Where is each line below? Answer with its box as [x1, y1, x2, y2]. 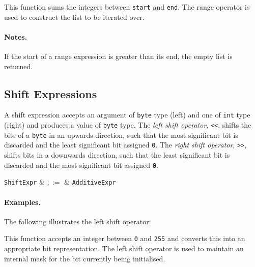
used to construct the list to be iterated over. [4, 11, 145, 22]
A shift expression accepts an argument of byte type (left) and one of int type [4, 109, 250, 120]
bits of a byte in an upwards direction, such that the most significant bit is [4, 129, 238, 140]
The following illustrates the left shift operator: [4, 216, 151, 226]
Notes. [4, 31, 27, 42]
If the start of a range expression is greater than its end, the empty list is [4, 51, 233, 62]
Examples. [4, 196, 41, 207]
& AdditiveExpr [64, 176, 116, 187]
